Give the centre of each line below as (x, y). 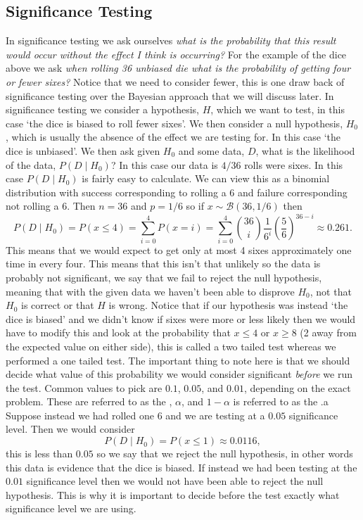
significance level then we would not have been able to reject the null (175, 481)
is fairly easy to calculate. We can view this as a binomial (206, 178)
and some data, (211, 150)
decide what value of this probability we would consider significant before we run (179, 374)
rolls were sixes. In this (294, 164)
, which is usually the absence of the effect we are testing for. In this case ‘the (173, 137)
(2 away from (328, 332)
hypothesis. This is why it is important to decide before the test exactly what (173, 494)
